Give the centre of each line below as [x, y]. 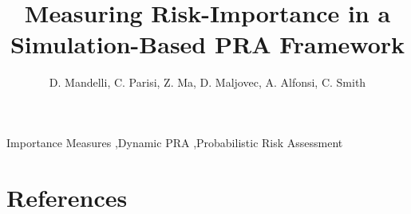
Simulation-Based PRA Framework [207, 44]
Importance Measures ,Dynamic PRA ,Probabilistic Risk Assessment [175, 142]
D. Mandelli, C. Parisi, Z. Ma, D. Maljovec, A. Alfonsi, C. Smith [207, 82]
